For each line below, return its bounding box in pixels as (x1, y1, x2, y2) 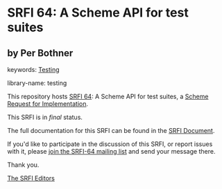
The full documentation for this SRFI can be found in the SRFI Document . (7, 127, 215, 134)
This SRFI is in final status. (7, 113, 83, 121)
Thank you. (7, 161, 40, 169)
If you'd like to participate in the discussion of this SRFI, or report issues (7, 140, 213, 148)
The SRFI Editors (7, 174, 55, 182)
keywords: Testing (7, 66, 60, 73)
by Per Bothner (7, 47, 74, 59)
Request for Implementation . (7, 100, 89, 108)
